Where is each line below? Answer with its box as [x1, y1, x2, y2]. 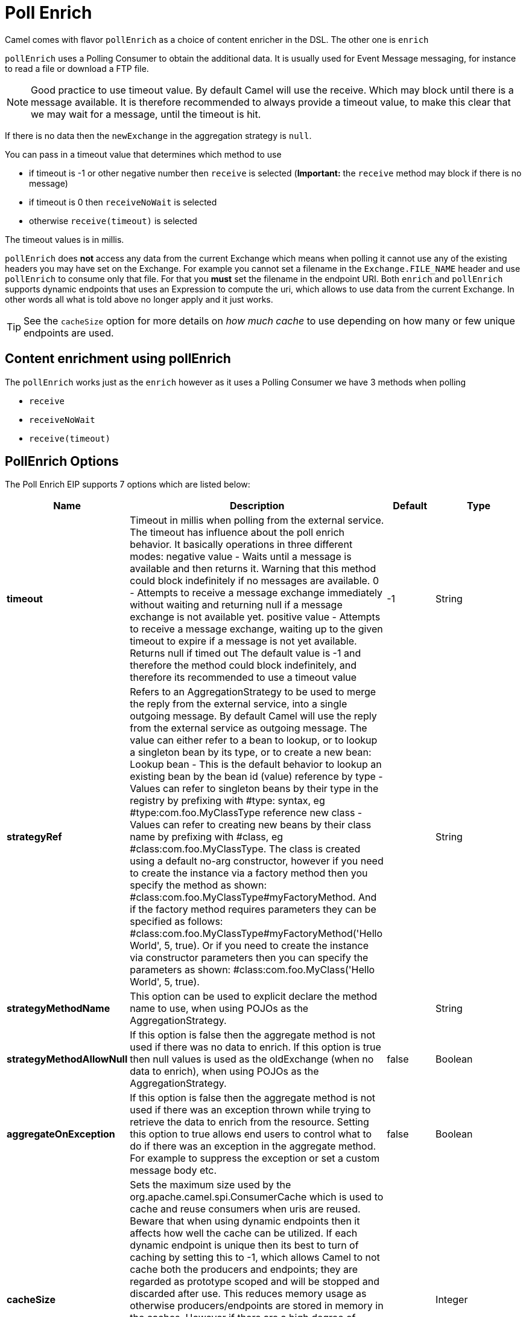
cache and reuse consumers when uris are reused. [130, 1203, 361, 1216]
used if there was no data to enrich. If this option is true [130, 1041, 381, 1054]
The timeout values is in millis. [5, 234, 124, 245]
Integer [436, 1293, 468, 1306]
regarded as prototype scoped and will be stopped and [130, 1275, 379, 1288]
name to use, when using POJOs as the [130, 1002, 309, 1015]
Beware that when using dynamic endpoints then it [130, 1215, 360, 1228]
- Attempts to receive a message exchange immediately [130, 587, 383, 599]
